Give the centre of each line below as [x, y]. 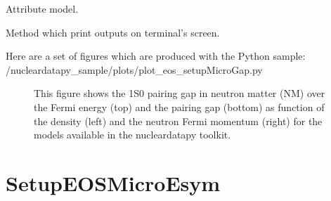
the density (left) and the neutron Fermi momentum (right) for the [178, 121]
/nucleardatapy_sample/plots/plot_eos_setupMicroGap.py [134, 69]
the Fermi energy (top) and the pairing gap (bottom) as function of [179, 106]
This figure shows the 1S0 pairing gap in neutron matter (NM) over [180, 93]
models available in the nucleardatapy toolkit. [132, 135]
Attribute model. [42, 8]
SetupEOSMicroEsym [113, 182]
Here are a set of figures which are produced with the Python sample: [156, 56]
